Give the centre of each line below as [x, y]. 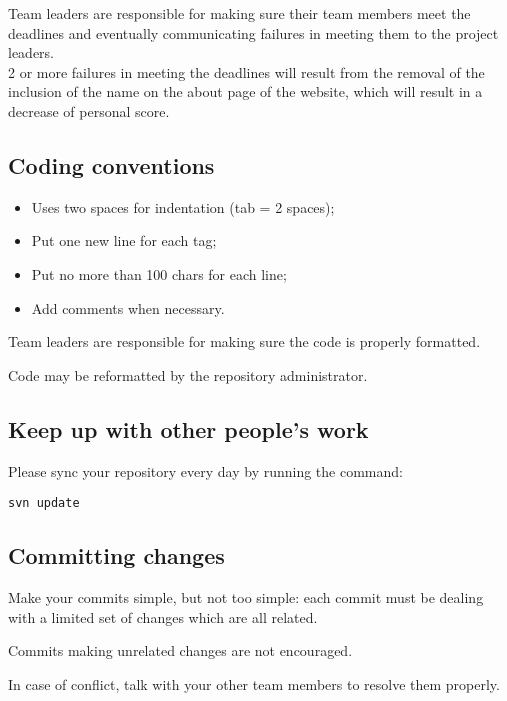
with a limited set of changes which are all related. [163, 616]
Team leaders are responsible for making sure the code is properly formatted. [244, 341]
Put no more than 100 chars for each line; [159, 273]
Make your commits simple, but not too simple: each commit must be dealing [246, 596]
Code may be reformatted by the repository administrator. [188, 374]
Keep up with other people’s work [188, 428]
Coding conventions [111, 164]
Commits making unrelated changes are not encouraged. [180, 650]
